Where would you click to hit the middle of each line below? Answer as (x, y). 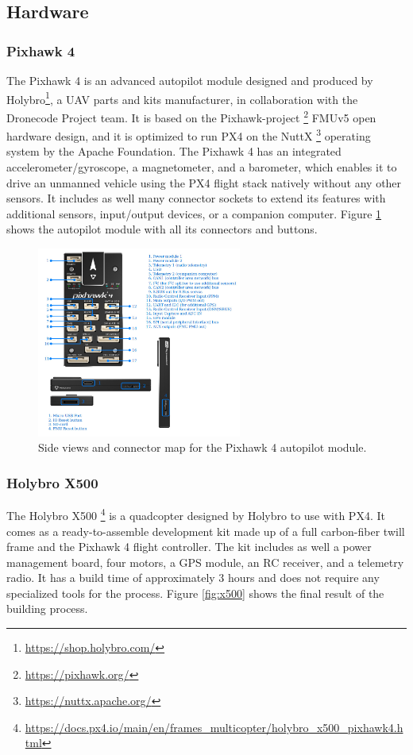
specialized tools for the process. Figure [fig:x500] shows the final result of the (195, 593)
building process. (47, 609)
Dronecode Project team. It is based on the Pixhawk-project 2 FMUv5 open (191, 116)
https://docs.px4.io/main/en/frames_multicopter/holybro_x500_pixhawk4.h (214, 727)
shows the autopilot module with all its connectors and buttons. (162, 229)
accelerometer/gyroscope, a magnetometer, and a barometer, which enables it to (202, 166)
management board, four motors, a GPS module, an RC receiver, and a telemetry (205, 562)
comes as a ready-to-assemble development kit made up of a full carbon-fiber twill (206, 531)
